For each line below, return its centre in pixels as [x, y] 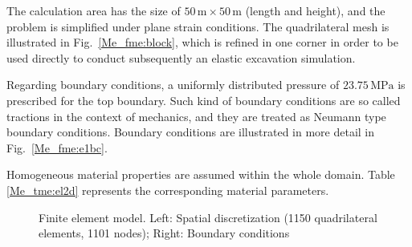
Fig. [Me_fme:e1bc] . [57, 147]
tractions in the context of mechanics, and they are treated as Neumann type [196, 116]
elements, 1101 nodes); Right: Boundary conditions [164, 233]
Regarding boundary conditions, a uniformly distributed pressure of [173, 85]
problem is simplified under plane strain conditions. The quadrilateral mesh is [198, 26]
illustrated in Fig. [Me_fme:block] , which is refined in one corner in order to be [202, 42]
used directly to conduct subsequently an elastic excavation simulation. [181, 57]
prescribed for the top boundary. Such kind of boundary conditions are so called [204, 100]
